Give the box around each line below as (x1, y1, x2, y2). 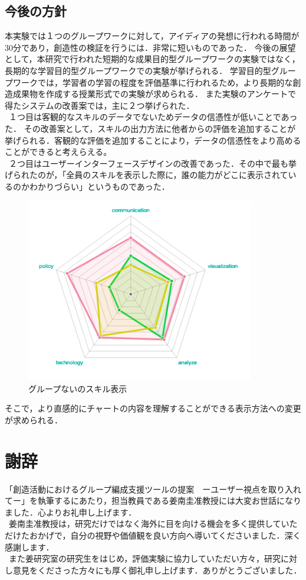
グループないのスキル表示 (28, 382, 127, 394)
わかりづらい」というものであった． (29, 180, 170, 192)
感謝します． (5, 540, 54, 553)
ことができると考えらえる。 (5, 145, 112, 158)
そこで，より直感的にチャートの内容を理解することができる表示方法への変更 (5, 402, 301, 414)
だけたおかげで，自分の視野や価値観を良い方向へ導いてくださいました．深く (5, 529, 301, 542)
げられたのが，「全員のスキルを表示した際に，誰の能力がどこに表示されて (5, 169, 288, 181)
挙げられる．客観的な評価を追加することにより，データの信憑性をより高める (5, 134, 301, 146)
